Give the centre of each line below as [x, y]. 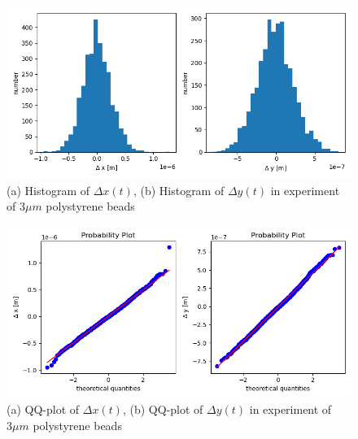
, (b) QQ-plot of [163, 409]
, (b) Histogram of [179, 190]
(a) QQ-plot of [43, 409]
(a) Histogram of [48, 190]
